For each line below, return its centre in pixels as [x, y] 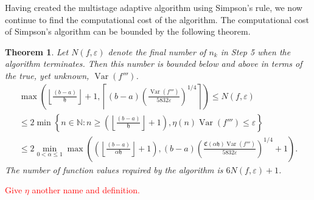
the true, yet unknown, [47, 75]
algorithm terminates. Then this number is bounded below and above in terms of [154, 64]
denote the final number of [157, 51]
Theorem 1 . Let [37, 51]
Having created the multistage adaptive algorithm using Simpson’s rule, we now [154, 7]
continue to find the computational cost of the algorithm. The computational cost [157, 19]
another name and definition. [86, 190]
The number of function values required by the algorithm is [114, 169]
